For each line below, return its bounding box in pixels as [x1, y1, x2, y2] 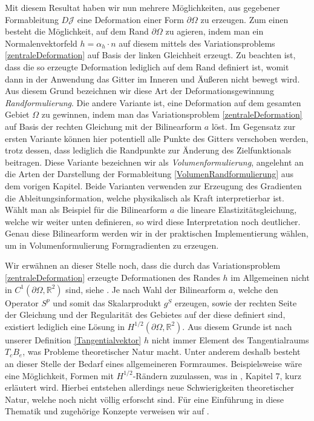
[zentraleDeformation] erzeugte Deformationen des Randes [5, 271, 220, 284]
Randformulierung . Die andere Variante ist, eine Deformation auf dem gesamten [5, 96, 301, 109]
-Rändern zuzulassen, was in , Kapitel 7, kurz [132, 369, 301, 382]
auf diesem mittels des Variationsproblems [119, 36, 275, 49]
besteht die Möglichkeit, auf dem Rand [5, 25, 149, 38]
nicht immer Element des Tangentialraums [151, 333, 309, 346]
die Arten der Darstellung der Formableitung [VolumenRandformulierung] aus [5, 167, 294, 180]
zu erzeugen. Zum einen [200, 13, 289, 25]
